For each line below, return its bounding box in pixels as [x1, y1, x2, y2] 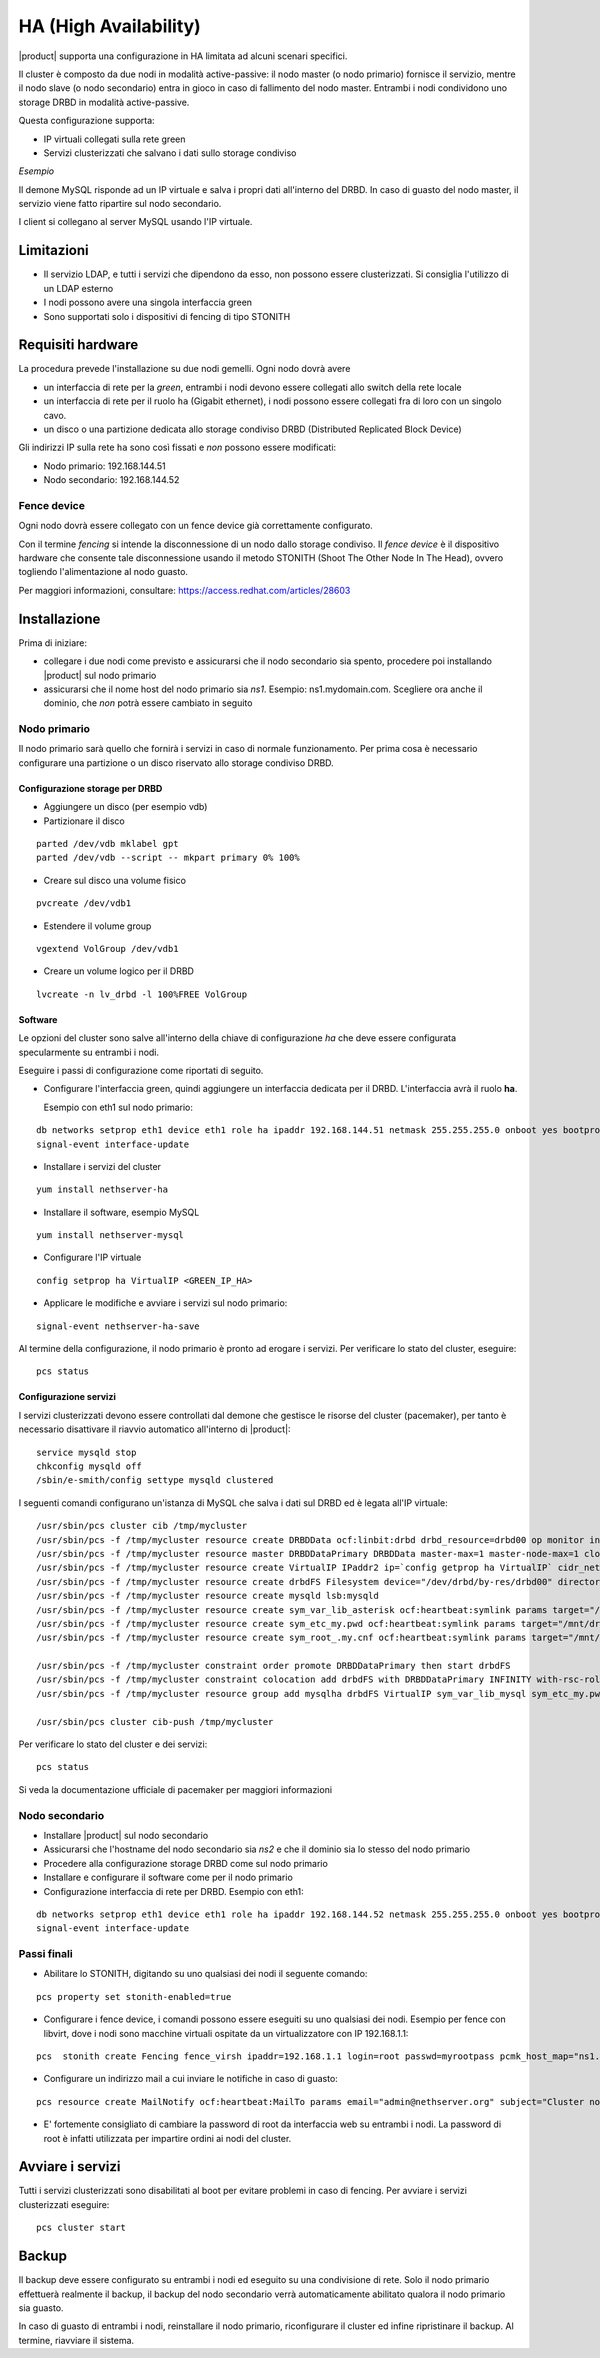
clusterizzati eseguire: [18, 2198, 110, 2210]
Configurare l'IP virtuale [43, 1251, 142, 1264]
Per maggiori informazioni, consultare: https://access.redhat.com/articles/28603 [18, 584, 351, 596]
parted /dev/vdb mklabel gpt [36, 838, 179, 850]
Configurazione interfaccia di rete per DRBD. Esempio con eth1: [43, 1885, 304, 1897]
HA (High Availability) [18, 15, 202, 37]
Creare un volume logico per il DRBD [43, 965, 195, 977]
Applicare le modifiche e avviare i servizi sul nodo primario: [43, 1297, 288, 1309]
